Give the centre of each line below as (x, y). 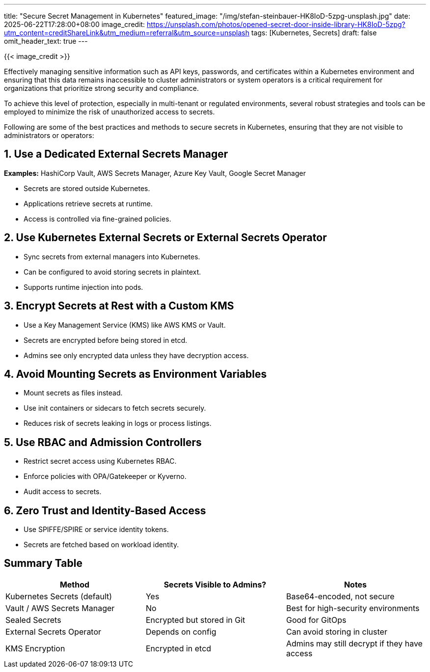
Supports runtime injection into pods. (83, 287)
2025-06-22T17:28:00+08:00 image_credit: (75, 24)
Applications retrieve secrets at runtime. (88, 203)
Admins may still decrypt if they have (354, 643)
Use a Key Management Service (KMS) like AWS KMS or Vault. (125, 325)
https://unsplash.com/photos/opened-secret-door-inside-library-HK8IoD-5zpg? (276, 24)
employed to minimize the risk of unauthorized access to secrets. (109, 112)
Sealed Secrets (33, 620)
